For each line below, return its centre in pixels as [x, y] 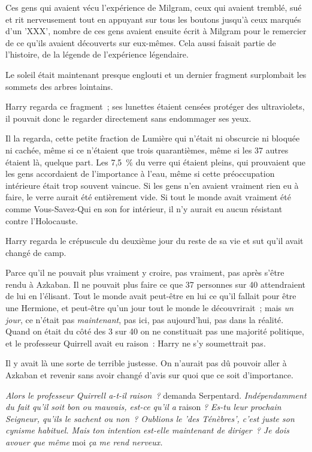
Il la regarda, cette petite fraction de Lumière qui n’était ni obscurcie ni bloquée [153, 138]
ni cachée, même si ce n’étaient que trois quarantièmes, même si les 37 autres [147, 150]
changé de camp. [36, 252]
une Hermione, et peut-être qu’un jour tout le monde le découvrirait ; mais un [150, 308]
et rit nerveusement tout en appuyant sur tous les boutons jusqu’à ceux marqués [153, 19]
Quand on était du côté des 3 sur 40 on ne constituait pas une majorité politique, [155, 331]
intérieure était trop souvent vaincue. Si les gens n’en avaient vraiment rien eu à [152, 185]
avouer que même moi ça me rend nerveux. [84, 442]
